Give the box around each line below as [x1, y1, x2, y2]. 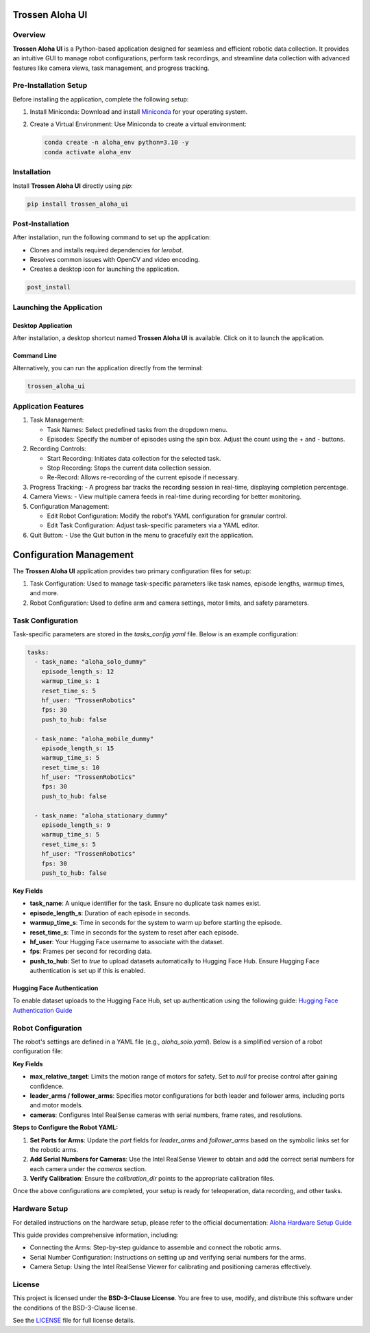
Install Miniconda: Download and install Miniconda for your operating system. [29, 108, 248, 116]
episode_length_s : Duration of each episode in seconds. [29, 909, 191, 917]
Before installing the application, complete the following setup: [12, 95, 189, 103]
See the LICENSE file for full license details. [12, 1317, 136, 1325]
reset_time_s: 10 [41, 763, 100, 771]
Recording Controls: [29, 444, 86, 453]
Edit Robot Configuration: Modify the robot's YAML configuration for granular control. [47, 512, 288, 520]
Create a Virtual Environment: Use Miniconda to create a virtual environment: [29, 120, 247, 128]
